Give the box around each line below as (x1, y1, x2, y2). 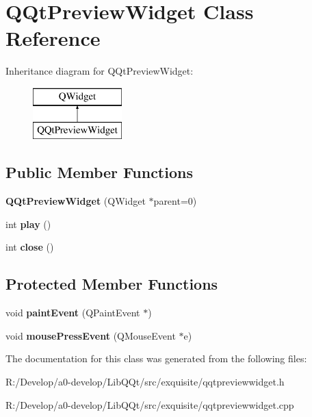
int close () (5, 240, 54, 254)
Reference (5, 24, 101, 52)
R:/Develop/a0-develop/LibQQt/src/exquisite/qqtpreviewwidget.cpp (5, 397, 294, 412)
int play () (5, 216, 51, 231)
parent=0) (153, 194, 197, 208)
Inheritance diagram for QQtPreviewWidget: (5, 64, 194, 78)
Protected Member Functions (5, 273, 218, 294)
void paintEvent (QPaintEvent (5, 305, 140, 320)
